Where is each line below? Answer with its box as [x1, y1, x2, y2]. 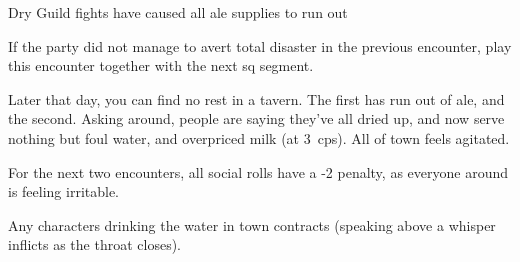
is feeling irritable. [8, 181, 120, 202]
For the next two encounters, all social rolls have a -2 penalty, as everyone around [8, 161, 509, 182]
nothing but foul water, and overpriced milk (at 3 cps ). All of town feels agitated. [8, 127, 510, 148]
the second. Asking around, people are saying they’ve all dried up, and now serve [8, 108, 505, 129]
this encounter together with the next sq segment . [8, 55, 314, 76]
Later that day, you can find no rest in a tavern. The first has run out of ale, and [8, 88, 505, 109]
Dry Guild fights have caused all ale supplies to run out [8, 2, 348, 22]
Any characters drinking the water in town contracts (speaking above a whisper [8, 214, 496, 235]
